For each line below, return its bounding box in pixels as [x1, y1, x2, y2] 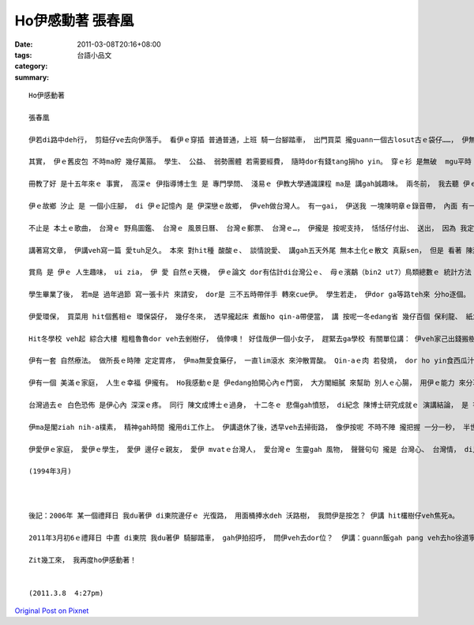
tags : [14, 50, 32, 59]
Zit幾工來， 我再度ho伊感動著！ [28, 555, 137, 564]
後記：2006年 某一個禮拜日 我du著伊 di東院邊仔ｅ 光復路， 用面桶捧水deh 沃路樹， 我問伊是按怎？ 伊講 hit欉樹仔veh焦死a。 [28, 510, 460, 520]
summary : [14, 72, 50, 82]
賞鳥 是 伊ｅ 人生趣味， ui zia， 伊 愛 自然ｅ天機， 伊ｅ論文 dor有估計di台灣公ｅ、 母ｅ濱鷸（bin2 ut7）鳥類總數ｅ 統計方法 [28, 268, 472, 277]
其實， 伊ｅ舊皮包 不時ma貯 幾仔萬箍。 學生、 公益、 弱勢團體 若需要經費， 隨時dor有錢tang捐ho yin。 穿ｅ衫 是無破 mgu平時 [28, 157, 472, 166]
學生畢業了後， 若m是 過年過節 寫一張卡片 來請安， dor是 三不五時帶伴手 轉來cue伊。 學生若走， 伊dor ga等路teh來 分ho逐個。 [28, 290, 471, 299]
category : [14, 62, 48, 71]
